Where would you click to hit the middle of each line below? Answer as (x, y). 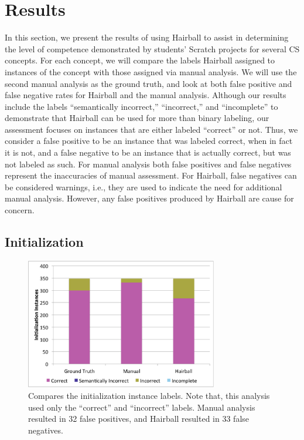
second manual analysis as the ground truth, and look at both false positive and (148, 83)
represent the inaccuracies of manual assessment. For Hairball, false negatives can (151, 175)
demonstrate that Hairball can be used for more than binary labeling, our (137, 118)
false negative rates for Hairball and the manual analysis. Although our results (146, 95)
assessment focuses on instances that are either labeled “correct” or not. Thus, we (151, 129)
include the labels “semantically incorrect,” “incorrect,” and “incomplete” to (141, 106)
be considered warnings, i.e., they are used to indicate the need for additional (144, 187)
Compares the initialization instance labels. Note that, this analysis (149, 396)
